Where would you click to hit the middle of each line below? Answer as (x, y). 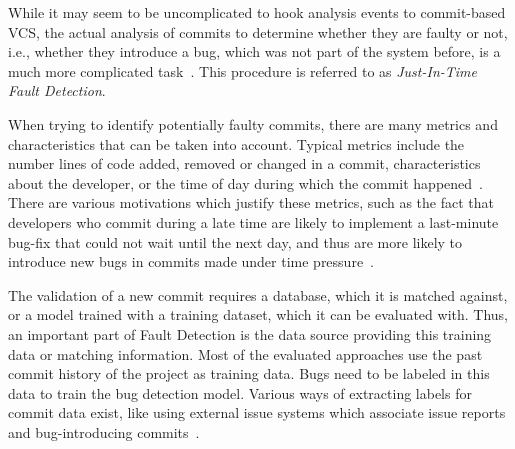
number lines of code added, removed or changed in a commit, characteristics (244, 163)
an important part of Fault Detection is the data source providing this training (250, 333)
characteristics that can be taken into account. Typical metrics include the (236, 143)
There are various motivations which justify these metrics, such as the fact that (251, 202)
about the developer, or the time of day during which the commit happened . (245, 182)
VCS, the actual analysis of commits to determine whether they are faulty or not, (258, 31)
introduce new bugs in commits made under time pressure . (191, 261)
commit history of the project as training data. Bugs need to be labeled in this (249, 373)
